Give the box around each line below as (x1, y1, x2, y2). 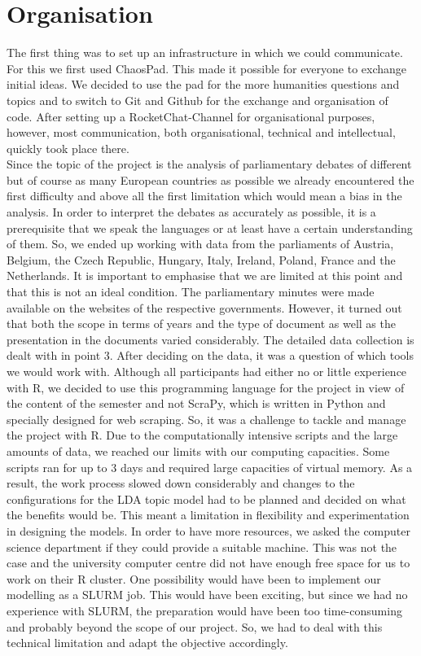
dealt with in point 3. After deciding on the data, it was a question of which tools (7, 347, 414, 364)
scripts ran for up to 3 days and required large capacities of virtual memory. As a (7, 458, 413, 475)
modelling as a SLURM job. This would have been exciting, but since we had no (7, 586, 408, 603)
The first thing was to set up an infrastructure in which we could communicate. (7, 44, 403, 61)
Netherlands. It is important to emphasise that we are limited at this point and (7, 267, 403, 284)
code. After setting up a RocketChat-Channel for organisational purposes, (7, 107, 375, 125)
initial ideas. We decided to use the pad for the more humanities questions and (7, 76, 400, 93)
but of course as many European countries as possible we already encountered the (7, 171, 414, 188)
